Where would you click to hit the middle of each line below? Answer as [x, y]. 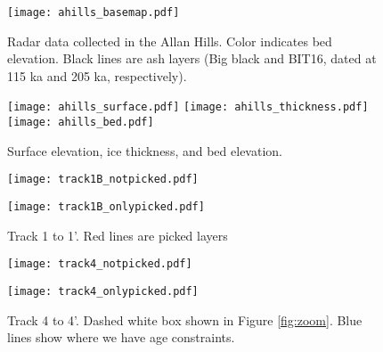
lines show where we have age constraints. [121, 337]
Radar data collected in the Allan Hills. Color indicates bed [170, 41]
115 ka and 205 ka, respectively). [97, 75]
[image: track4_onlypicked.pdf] [103, 291]
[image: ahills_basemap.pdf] [94, 12]
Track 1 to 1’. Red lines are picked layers [118, 235]
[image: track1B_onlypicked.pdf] [106, 207]
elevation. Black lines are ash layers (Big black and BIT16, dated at [192, 58]
